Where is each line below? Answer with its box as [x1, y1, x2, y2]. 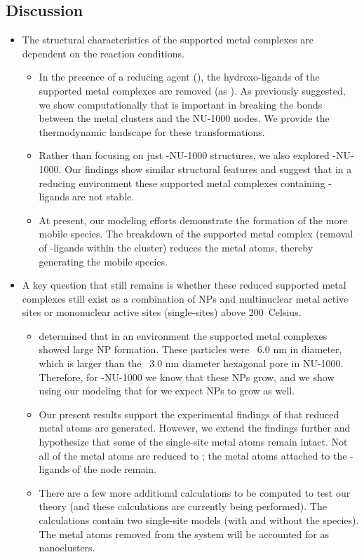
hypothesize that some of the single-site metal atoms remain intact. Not [39, 434, 348, 449]
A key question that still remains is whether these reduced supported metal [22, 277, 346, 292]
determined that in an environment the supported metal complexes [39, 328, 328, 343]
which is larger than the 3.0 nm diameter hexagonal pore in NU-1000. [39, 356, 344, 371]
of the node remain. [72, 462, 156, 476]
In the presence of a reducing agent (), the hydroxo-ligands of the [39, 69, 320, 84]
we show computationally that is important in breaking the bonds [39, 97, 323, 111]
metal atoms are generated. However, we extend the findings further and [39, 420, 351, 435]
